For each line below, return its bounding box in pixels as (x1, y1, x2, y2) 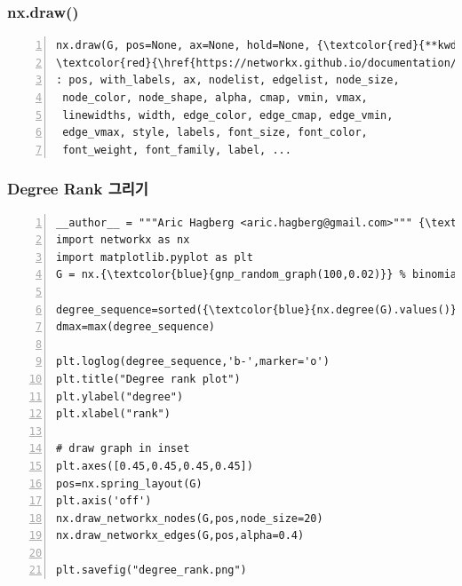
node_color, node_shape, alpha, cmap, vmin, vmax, (62, 91, 368, 104)
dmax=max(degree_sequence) (56, 321, 215, 334)
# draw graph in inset (56, 442, 190, 455)
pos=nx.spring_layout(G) (56, 477, 203, 490)
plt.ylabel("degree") (56, 390, 184, 403)
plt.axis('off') (56, 495, 152, 508)
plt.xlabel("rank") (56, 408, 171, 421)
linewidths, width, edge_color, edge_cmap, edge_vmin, (62, 108, 394, 122)
